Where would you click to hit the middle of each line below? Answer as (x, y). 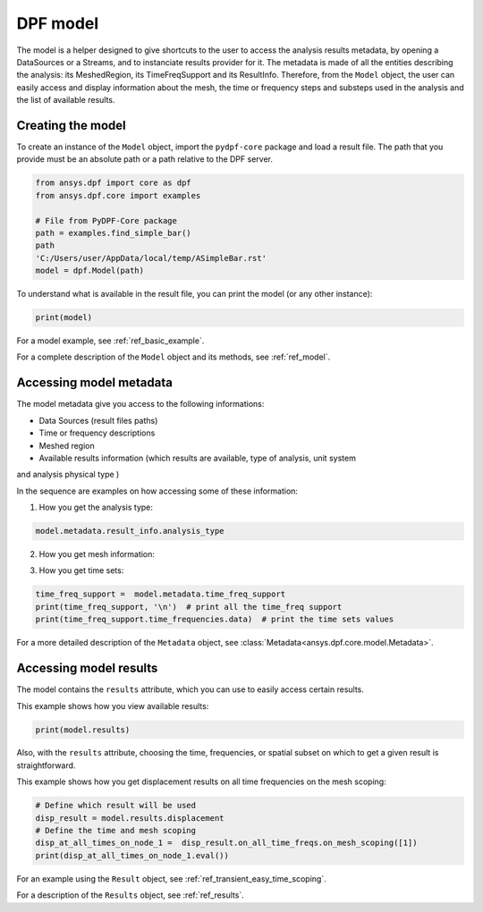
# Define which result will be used (116, 806)
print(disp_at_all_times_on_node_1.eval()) (132, 855)
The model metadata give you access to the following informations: (140, 404)
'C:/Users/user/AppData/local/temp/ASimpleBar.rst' (151, 258)
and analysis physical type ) (68, 475)
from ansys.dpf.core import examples (118, 195)
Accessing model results (87, 668)
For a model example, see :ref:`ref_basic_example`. (110, 341)
